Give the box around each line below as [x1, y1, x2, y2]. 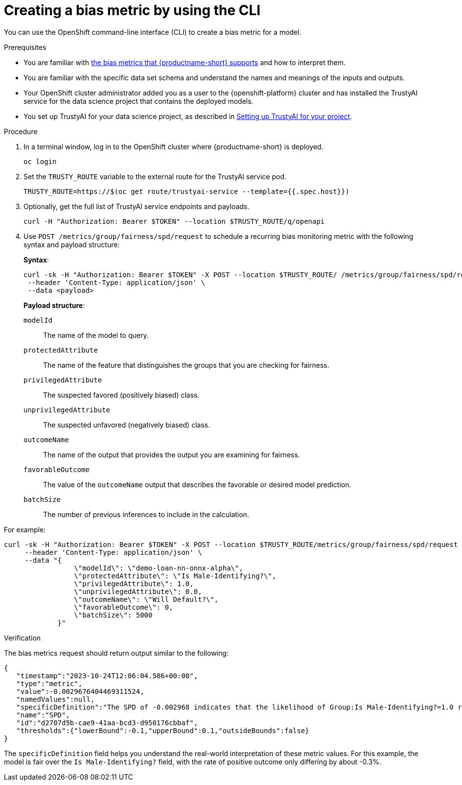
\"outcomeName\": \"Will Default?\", [74, 595, 219, 603]
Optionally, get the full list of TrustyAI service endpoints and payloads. [23, 202, 250, 211]
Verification [4, 633, 41, 642]
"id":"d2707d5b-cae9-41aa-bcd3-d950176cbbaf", [16, 718, 198, 727]
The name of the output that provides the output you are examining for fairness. [43, 450, 300, 459]
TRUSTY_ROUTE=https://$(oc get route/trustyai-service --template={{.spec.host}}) [23, 187, 349, 195]
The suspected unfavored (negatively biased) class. [43, 420, 210, 429]
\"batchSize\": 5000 [74, 611, 153, 619]
